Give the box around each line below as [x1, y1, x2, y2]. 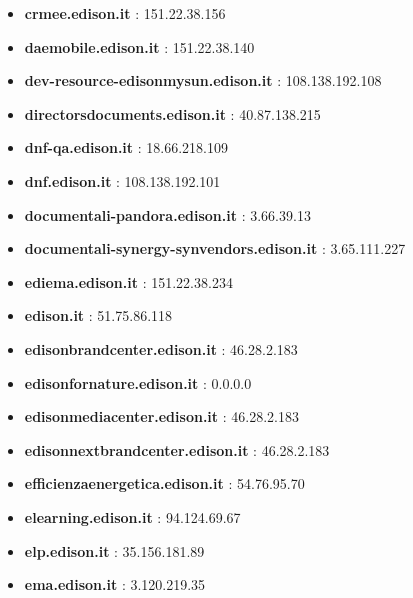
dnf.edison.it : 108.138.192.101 [24, 170, 221, 191]
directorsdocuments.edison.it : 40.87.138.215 [24, 103, 321, 124]
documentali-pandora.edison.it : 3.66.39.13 [24, 204, 311, 225]
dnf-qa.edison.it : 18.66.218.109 [24, 137, 228, 158]
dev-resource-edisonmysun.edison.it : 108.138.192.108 [24, 70, 382, 91]
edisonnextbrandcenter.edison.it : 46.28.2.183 [24, 439, 330, 460]
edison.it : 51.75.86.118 [24, 305, 173, 326]
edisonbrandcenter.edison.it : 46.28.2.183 [24, 338, 298, 359]
